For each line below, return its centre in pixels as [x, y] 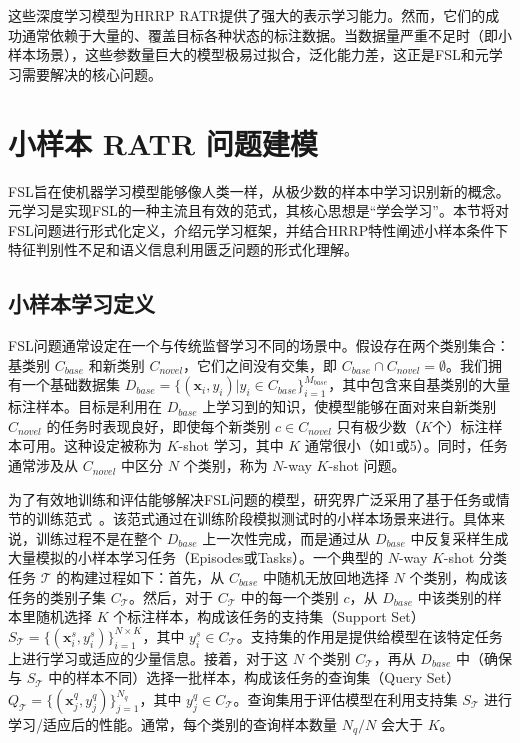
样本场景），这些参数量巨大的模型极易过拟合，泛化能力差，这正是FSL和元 [248, 54]
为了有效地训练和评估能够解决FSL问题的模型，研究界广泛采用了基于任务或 [252, 498]
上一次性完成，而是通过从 [286, 537]
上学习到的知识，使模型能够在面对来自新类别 [349, 406]
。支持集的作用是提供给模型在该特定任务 [369, 635]
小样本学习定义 [81, 303]
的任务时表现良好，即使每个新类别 [158, 425]
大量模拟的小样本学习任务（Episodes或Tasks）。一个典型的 [196, 557]
